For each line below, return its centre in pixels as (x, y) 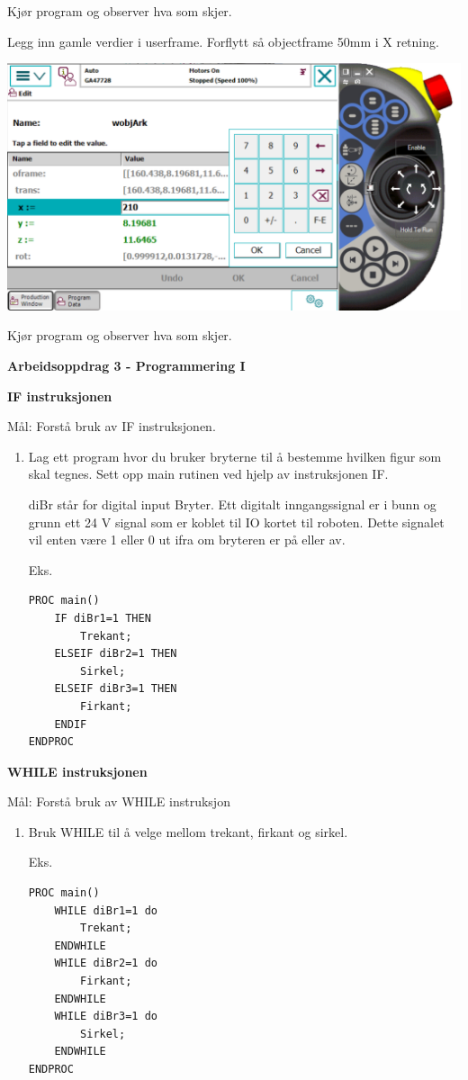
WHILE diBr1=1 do (106, 910)
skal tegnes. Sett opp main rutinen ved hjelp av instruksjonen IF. (208, 474)
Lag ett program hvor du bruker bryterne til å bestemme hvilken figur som (235, 456)
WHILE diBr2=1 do (106, 963)
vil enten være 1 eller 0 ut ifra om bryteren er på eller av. (187, 540)
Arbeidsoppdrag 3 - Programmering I (126, 366)
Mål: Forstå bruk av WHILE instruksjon (119, 801)
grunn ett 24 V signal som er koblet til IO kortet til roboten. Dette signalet (236, 522)
